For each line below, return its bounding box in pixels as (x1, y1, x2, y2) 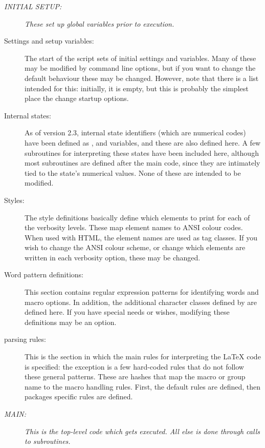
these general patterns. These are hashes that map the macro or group (25, 371, 246, 382)
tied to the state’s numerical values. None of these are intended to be (25, 167, 241, 178)
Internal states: (4, 110, 51, 120)
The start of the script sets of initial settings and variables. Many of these (25, 52, 256, 63)
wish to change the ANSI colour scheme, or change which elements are (25, 242, 246, 253)
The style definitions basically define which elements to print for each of (25, 212, 250, 222)
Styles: (4, 194, 25, 205)
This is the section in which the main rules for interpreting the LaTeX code (25, 351, 261, 362)
